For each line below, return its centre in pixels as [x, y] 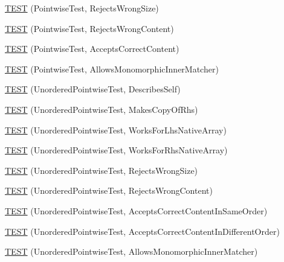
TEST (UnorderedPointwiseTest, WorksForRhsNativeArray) [116, 150]
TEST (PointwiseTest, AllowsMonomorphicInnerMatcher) [112, 69]
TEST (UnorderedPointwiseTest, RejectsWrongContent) [109, 190]
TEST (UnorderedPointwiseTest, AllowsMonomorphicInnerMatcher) [131, 251]
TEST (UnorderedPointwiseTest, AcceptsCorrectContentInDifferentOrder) [142, 231]
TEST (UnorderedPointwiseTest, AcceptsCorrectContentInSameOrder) [136, 210]
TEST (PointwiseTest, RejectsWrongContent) [89, 28]
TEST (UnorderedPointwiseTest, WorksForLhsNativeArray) [116, 129]
